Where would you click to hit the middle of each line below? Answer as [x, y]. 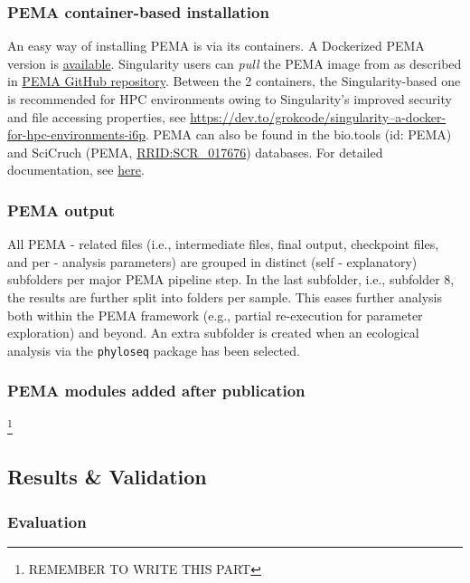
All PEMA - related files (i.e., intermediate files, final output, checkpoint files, [223, 244]
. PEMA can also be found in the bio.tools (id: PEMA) [299, 134]
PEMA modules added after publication [156, 391]
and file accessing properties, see [97, 116]
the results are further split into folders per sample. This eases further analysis [225, 296]
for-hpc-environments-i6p [77, 134]
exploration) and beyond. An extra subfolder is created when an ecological [213, 333]
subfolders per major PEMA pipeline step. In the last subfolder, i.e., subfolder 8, [231, 279]
